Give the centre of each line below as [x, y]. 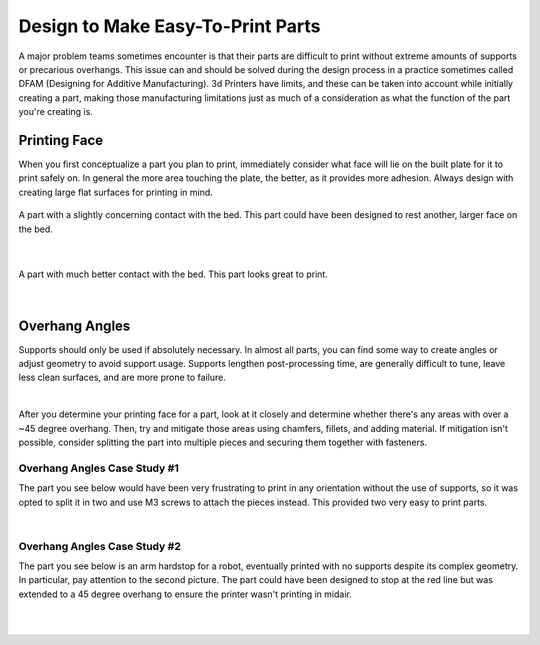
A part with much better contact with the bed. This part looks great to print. [173, 274]
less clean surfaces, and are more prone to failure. [122, 377]
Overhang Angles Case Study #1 [98, 468]
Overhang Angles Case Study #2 [100, 546]
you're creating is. [56, 112]
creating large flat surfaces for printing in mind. [116, 192]
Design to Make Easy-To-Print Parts [169, 26]
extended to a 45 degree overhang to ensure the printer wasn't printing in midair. [185, 594]
